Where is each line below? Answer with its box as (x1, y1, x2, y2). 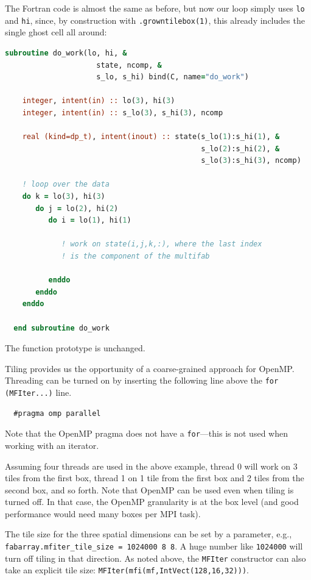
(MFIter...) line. (5, 386, 72, 398)
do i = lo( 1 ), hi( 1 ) (48, 216, 131, 225)
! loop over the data (22, 180, 110, 189)
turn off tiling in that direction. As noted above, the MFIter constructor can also (5, 551, 306, 564)
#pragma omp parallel (13, 409, 101, 418)
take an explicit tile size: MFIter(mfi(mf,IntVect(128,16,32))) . (5, 564, 249, 576)
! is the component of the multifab (61, 252, 210, 260)
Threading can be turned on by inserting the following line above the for (5, 374, 279, 387)
